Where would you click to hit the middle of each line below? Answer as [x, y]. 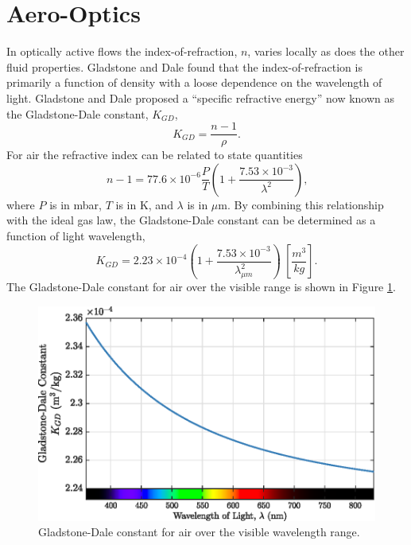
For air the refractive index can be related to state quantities [155, 155]
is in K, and [144, 204]
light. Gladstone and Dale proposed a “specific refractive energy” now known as [201, 97]
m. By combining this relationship [301, 204]
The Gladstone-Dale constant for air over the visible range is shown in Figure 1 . [201, 287]
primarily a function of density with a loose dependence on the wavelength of [194, 82]
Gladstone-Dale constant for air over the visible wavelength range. [199, 532]
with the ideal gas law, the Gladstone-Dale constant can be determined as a [191, 220]
